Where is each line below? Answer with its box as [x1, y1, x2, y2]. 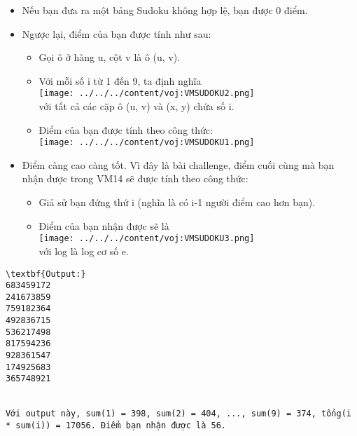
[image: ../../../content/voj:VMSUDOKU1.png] [38, 137, 255, 148]
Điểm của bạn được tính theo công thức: [38, 122, 213, 137]
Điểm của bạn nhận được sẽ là [38, 218, 169, 233]
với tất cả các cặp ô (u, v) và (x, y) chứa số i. [38, 99, 234, 114]
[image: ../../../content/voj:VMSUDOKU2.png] [38, 88, 255, 99]
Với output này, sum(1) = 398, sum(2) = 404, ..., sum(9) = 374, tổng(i [6, 409, 351, 419]
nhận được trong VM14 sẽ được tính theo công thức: [22, 171, 248, 186]
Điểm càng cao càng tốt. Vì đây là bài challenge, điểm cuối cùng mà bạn [22, 157, 335, 172]
